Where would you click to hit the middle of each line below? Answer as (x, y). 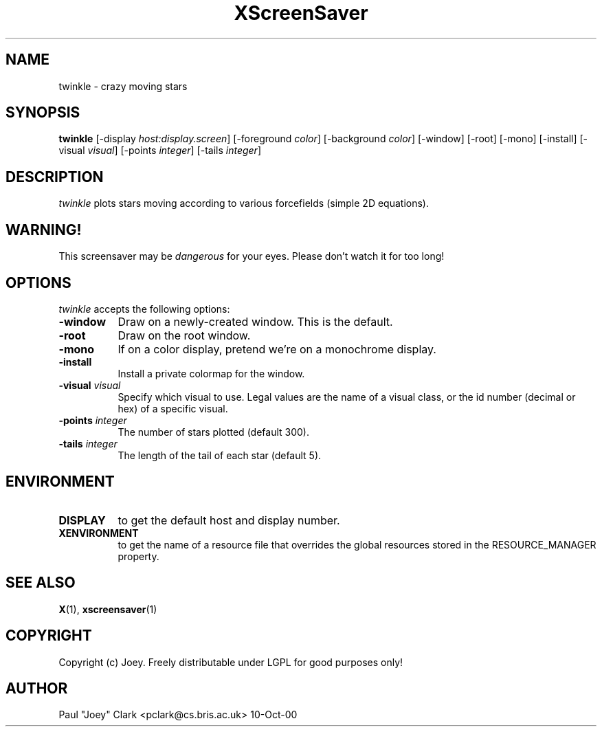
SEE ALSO (41, 583)
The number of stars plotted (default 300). (213, 432)
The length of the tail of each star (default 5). (220, 455)
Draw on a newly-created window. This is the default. (255, 321)
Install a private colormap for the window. (211, 373)
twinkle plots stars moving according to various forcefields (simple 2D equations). (244, 203)
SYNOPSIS (43, 113)
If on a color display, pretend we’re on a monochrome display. (277, 349)
